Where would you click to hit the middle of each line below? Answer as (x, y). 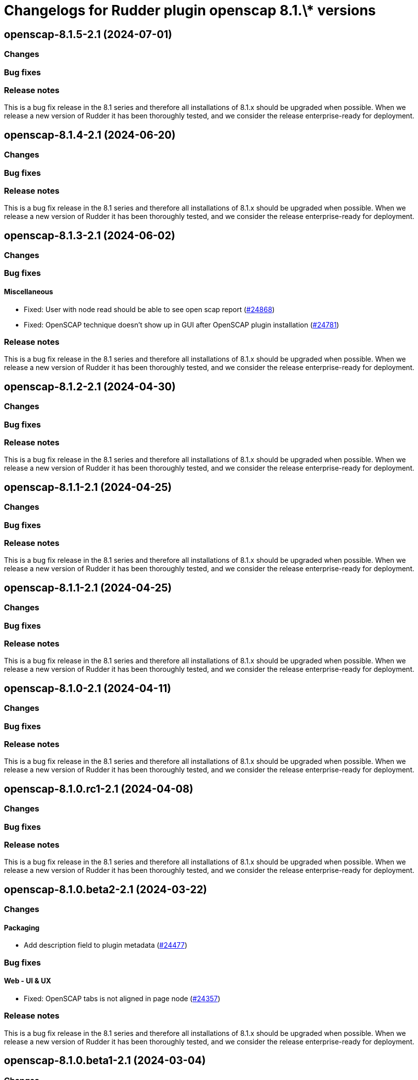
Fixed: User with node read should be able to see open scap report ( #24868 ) (149, 309)
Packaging (22, 927)
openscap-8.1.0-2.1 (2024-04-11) (88, 688)
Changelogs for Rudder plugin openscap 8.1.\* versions (190, 10)
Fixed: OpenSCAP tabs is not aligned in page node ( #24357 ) (122, 998)
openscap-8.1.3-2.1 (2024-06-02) (90, 235)
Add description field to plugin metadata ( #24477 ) (106, 945)
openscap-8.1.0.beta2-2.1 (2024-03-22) (106, 889)
